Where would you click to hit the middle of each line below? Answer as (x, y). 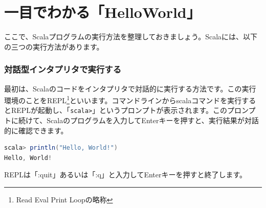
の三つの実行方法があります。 (54, 46)
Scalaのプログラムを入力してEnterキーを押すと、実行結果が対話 (153, 120)
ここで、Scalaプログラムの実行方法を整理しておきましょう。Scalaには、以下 (131, 37)
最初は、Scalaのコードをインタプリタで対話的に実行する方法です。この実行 (130, 88)
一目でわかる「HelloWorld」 (103, 12)
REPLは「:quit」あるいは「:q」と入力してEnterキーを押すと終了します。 (126, 175)
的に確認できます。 (36, 130)
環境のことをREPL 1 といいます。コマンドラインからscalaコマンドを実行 (123, 99)
